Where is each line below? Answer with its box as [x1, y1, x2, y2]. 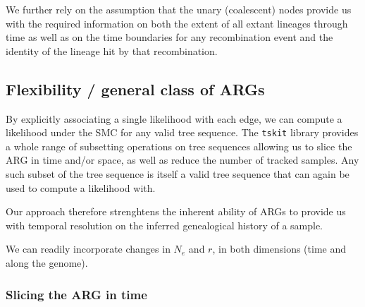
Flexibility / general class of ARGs [6, 78, 265, 100]
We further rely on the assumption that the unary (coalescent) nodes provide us [6, 2, 352, 16]
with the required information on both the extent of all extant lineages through [6, 16, 348, 30]
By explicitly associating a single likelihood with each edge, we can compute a [6, 111, 342, 126]
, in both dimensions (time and [212, 241, 346, 256]
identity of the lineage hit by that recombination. [6, 43, 218, 58]
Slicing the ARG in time [6, 285, 147, 303]
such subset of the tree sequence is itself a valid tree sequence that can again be [6, 167, 349, 181]
